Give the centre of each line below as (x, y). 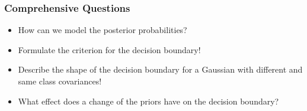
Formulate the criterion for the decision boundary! (109, 49)
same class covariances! (60, 81)
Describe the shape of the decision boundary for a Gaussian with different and (160, 69)
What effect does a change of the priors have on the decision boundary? (148, 101)
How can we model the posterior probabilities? (103, 30)
